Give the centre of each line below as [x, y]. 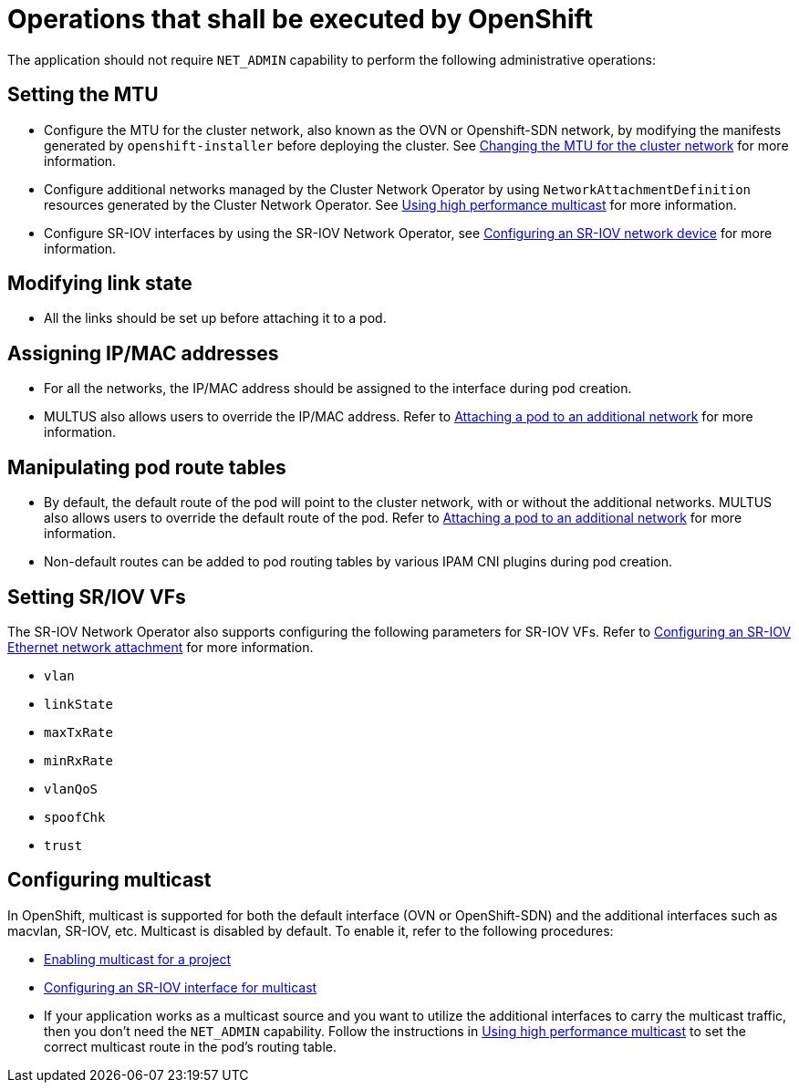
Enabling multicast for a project [138, 959]
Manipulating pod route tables [147, 467]
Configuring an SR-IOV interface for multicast [181, 987]
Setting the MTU [83, 95]
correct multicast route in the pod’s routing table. [191, 1046]
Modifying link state [100, 284]
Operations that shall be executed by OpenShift [300, 19]
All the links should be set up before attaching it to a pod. [215, 318]
